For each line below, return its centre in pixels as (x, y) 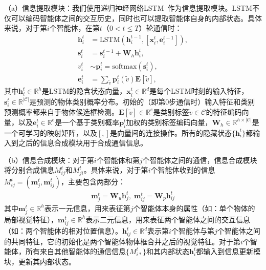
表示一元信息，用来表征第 (87, 208)
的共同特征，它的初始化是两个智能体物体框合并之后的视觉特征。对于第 (122, 241)
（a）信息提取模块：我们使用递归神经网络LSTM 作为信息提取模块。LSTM (128, 8)
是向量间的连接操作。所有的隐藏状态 (171, 132)
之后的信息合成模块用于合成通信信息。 (83, 143)
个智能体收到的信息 (183, 170)
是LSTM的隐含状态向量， (84, 91)
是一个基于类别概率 (87, 122)
